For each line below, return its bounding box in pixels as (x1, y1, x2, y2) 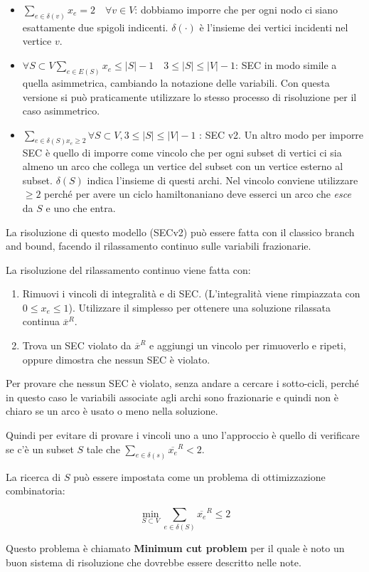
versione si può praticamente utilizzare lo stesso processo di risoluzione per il (22, 89, 357, 104)
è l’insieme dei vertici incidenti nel (199, 19, 348, 34)
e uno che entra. (46, 200, 116, 215)
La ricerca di (6, 469, 61, 484)
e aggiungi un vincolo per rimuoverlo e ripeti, (149, 338, 346, 353)
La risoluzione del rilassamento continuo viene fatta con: (6, 262, 251, 277)
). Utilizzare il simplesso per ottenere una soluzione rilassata (68, 300, 331, 314)
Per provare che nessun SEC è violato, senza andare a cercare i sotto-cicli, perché (6, 376, 359, 391)
